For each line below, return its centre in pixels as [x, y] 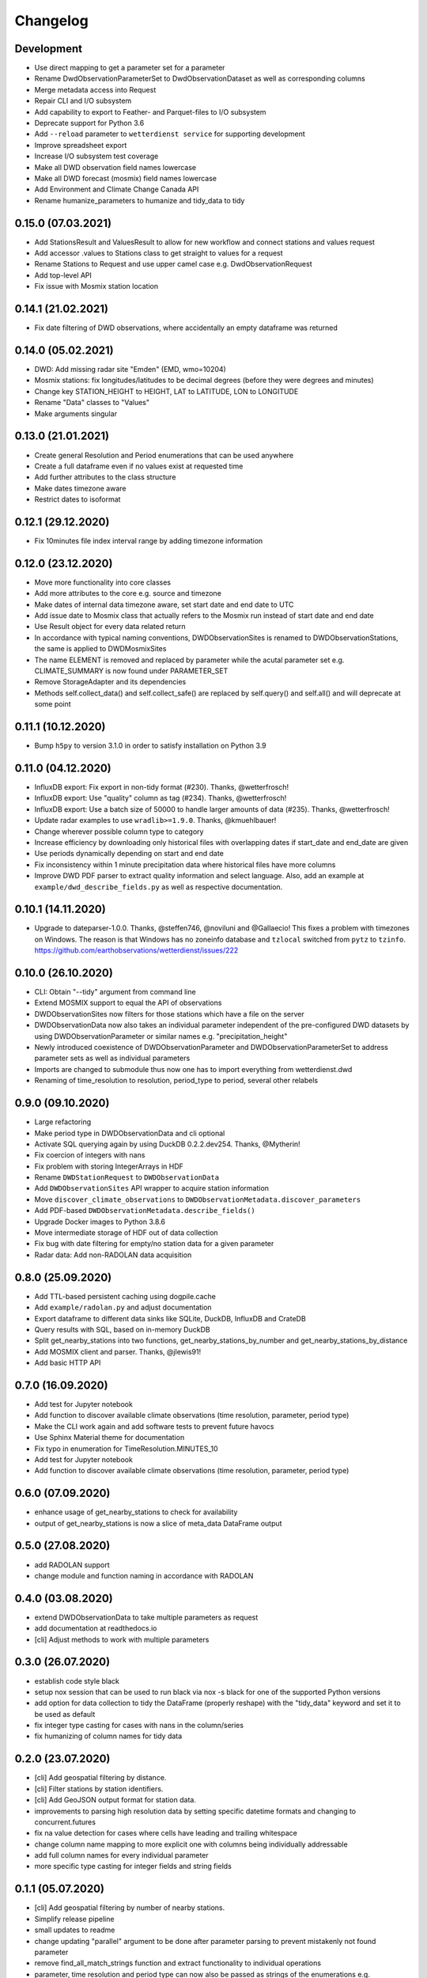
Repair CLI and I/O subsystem [83, 101]
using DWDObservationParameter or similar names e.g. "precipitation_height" [161, 1036]
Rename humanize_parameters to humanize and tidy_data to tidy [140, 200]
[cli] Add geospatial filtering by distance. [100, 1778]
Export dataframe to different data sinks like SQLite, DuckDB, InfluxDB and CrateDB [170, 1318]
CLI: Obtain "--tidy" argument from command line [115, 992]
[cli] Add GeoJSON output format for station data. [115, 1800]
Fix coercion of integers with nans [90, 1155]
